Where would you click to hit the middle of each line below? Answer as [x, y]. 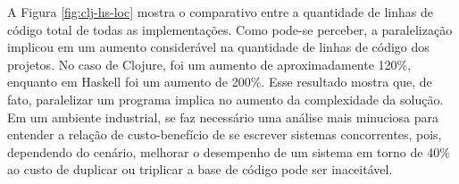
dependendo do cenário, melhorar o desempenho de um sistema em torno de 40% [229, 151]
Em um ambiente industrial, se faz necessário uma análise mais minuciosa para [223, 117]
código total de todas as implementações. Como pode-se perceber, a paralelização [230, 29]
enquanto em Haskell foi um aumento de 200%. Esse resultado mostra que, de [220, 82]
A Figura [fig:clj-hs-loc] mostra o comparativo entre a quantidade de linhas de [220, 12]
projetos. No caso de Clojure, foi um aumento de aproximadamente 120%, [209, 64]
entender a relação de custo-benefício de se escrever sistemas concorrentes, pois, [225, 134]
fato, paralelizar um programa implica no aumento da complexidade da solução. [225, 99]
